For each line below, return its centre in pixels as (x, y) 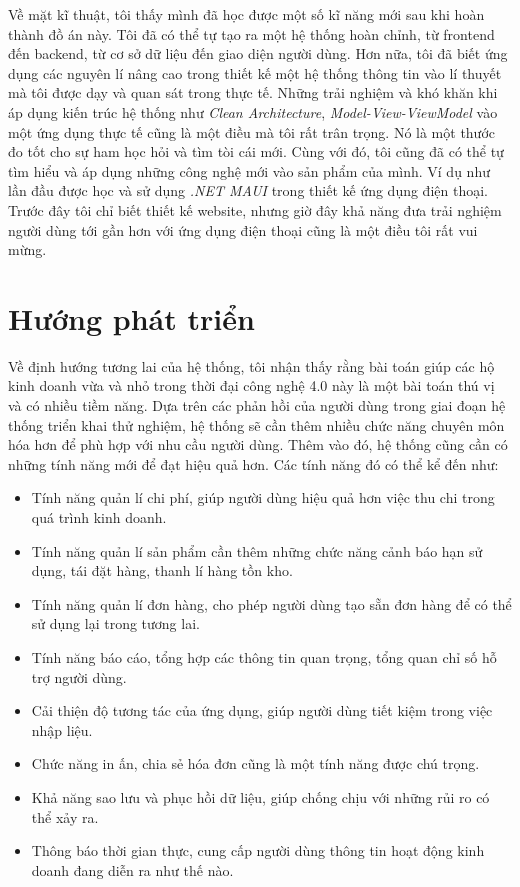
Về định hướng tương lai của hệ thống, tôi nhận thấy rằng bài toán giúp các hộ (251, 365)
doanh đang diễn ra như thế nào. (132, 869)
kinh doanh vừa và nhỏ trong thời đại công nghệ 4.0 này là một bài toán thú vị (251, 385)
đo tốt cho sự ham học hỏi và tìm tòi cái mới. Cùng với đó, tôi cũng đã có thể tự (256, 151)
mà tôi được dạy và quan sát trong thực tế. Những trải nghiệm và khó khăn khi (253, 92)
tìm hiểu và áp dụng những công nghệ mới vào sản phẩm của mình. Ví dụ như (249, 170)
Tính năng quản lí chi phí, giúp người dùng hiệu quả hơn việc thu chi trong (263, 497)
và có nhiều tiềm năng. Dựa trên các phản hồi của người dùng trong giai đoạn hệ (257, 405)
